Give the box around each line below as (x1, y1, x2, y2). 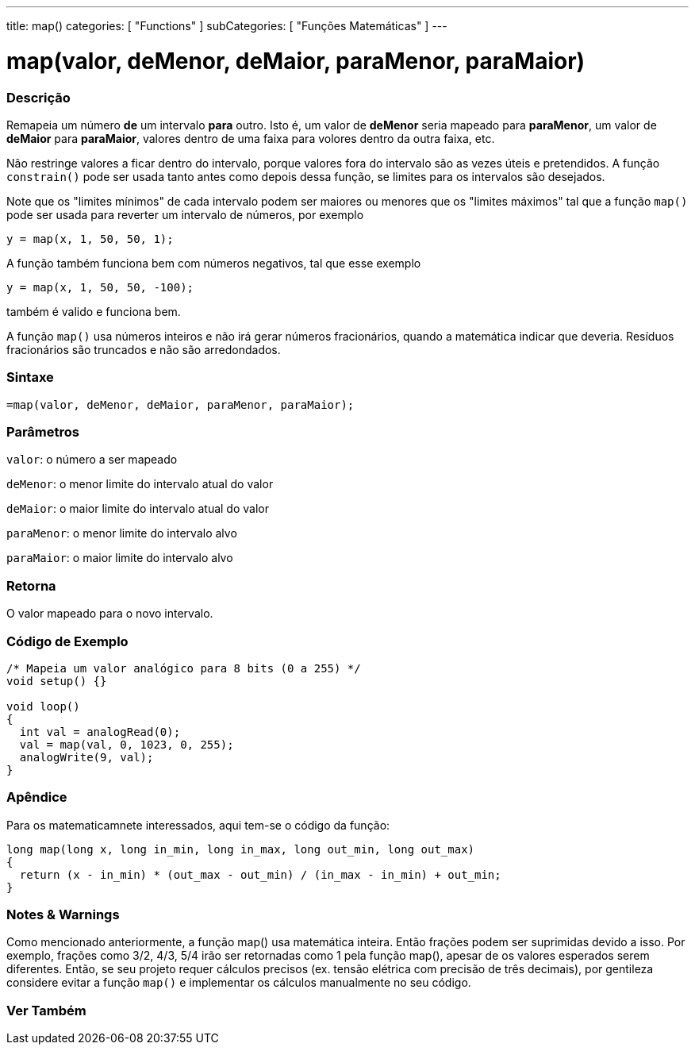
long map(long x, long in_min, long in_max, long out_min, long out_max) (6, 842, 475, 856)
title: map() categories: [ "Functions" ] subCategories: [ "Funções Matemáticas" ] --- (6, 19, 447, 33)
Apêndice (6, 789, 67, 806)
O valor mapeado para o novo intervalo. (6, 606, 213, 621)
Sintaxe (6, 369, 54, 386)
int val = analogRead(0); (19, 725, 181, 738)
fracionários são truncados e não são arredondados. (6, 342, 281, 356)
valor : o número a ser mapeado (6, 452, 178, 467)
